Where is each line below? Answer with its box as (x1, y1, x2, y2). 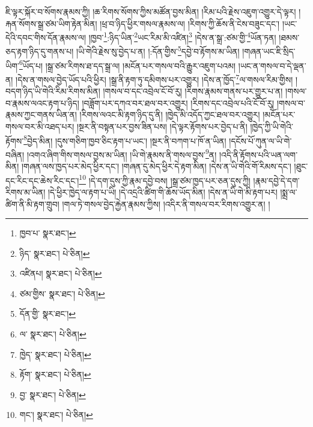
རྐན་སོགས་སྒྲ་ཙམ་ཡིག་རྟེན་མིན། (5, 17, 97, 29)
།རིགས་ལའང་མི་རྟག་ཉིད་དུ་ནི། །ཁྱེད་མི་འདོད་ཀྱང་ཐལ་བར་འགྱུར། (79, 108, 260, 121)
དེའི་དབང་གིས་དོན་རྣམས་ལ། (5, 31, 87, 43)
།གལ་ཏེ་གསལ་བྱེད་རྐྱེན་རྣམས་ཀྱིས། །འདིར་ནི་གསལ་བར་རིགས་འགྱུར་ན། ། (62, 197, 270, 210)
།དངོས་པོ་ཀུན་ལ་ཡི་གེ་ (229, 134, 292, 147)
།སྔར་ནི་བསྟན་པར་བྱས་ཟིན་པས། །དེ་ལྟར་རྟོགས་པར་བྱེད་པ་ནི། (76, 120, 248, 132)
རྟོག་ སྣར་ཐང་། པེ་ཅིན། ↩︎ (19, 368, 91, 381)
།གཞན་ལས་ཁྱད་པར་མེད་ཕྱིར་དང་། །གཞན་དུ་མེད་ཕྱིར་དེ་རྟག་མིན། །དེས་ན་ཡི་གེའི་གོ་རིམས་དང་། (21, 160, 291, 173)
